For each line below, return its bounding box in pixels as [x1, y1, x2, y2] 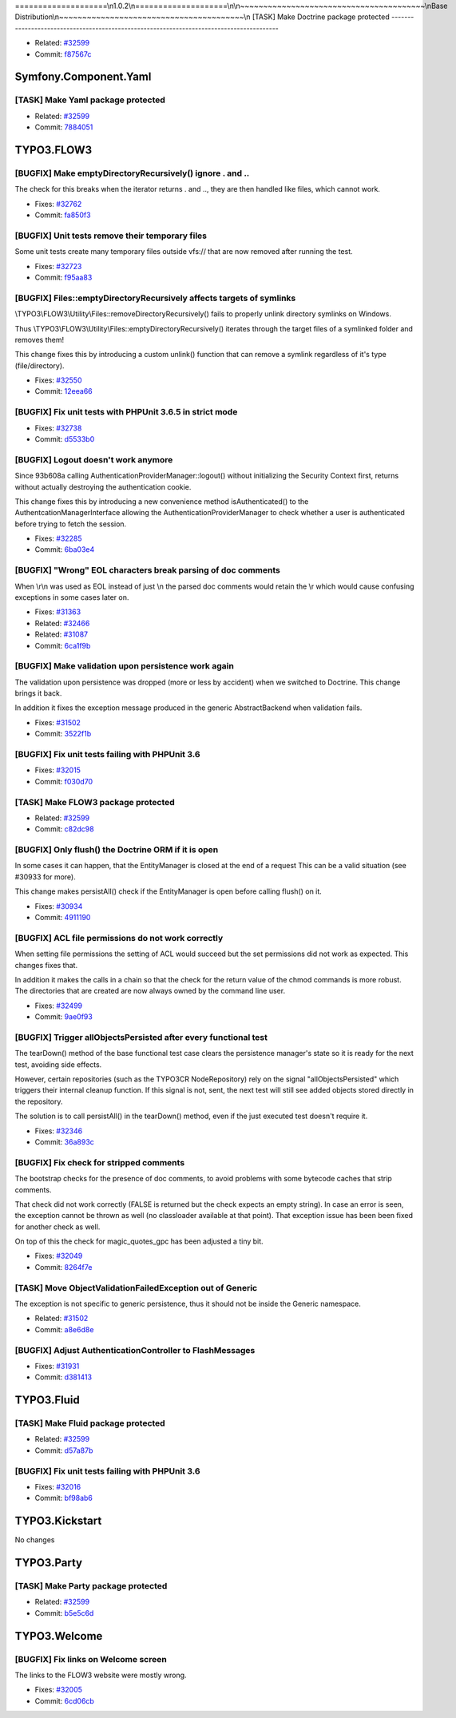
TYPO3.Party [14, 1556, 83, 1569]
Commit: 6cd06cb [34, 1696, 95, 1705]
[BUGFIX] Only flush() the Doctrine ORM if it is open [14, 844, 219, 855]
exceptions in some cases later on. [14, 593, 129, 602]
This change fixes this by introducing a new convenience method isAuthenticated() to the [14, 496, 309, 506]
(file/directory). [14, 360, 65, 371]
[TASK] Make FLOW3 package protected [14, 796, 175, 807]
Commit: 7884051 [34, 122, 93, 132]
